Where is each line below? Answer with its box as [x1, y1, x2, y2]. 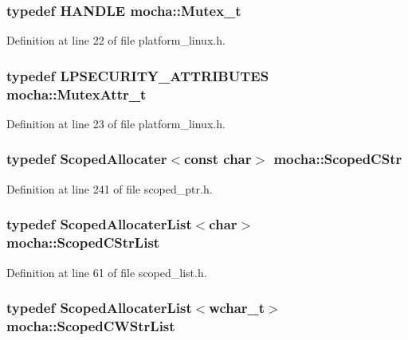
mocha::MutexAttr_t [6, 84, 147, 104]
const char [184, 149, 252, 169]
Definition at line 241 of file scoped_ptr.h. [6, 180, 213, 197]
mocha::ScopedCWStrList [6, 315, 175, 335]
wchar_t [209, 298, 265, 318]
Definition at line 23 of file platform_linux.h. [6, 115, 226, 131]
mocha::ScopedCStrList [6, 233, 160, 252]
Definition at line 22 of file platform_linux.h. [6, 32, 226, 49]
